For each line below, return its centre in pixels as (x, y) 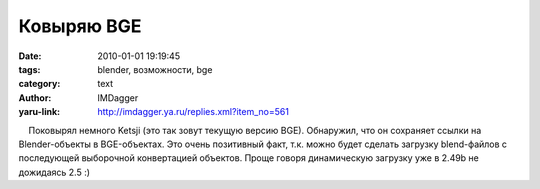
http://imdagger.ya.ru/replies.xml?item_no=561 (193, 112)
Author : (35, 97)
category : (39, 84)
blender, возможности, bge (155, 69)
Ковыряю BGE (80, 26)
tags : (29, 69)
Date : (30, 56)
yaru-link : (39, 112)
